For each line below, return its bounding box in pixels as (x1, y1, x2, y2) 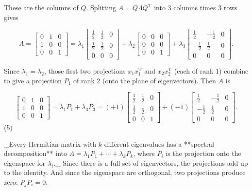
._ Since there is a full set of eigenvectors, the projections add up (53, 157, 248, 168)
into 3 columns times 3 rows (154, 2, 237, 12)
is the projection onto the (166, 148, 241, 158)
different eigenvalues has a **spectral (104, 138, 214, 149)
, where (133, 148, 155, 158)
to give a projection (4, 75, 62, 85)
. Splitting (86, 2, 116, 12)
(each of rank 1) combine (174, 65, 249, 76)
